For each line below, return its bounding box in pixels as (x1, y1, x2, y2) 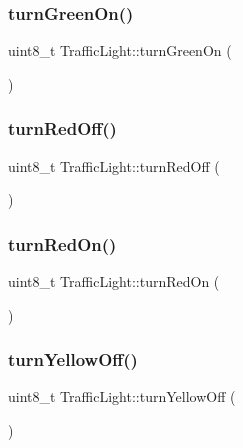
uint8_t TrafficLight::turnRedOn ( (8, 271, 220, 292)
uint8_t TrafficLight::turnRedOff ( (8, 155, 220, 176)
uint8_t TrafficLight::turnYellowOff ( (8, 386, 236, 407)
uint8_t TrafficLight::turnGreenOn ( (8, 40, 232, 61)
